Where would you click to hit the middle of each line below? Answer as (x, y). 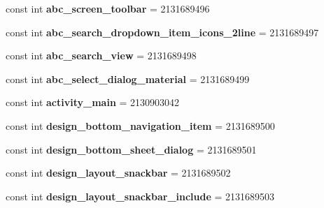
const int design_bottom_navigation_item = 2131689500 (140, 125)
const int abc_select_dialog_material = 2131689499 (128, 79)
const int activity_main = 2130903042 (93, 102)
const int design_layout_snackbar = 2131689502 (118, 173)
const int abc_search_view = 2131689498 (101, 55)
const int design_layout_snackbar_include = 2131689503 (140, 196)
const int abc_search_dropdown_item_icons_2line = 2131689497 (162, 32)
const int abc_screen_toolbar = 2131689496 (108, 8)
